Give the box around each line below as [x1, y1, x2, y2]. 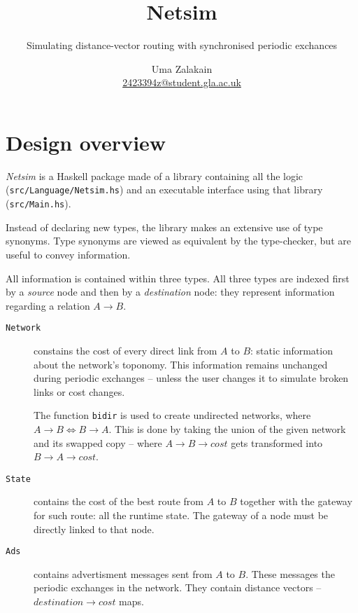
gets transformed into [231, 435, 323, 450]
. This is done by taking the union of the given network [108, 422, 346, 436]
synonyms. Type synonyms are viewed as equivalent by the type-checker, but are [6, 233, 351, 248]
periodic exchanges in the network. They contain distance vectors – [34, 580, 322, 595]
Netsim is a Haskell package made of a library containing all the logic [6, 168, 303, 183]
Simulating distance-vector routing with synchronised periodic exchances [26, 38, 338, 53]
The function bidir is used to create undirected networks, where [34, 408, 311, 422]
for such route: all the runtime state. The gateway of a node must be [34, 508, 329, 523]
